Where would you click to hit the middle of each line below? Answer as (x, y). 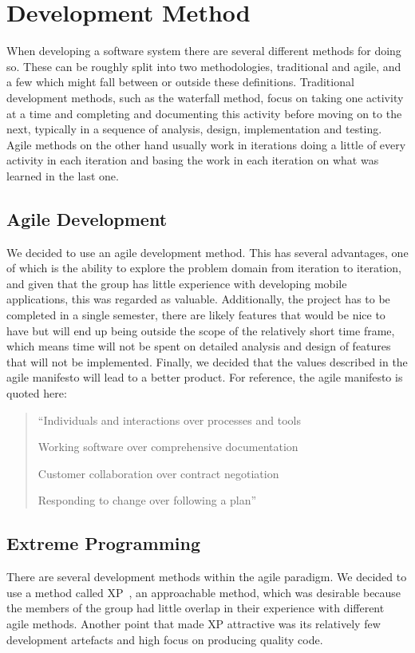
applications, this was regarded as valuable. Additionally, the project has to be (198, 299)
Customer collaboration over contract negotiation (158, 473)
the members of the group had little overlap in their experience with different (196, 608)
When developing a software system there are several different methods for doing (204, 51)
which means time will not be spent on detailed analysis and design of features (199, 346)
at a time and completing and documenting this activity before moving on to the (204, 113)
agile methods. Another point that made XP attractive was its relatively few (194, 623)
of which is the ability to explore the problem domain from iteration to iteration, (204, 268)
